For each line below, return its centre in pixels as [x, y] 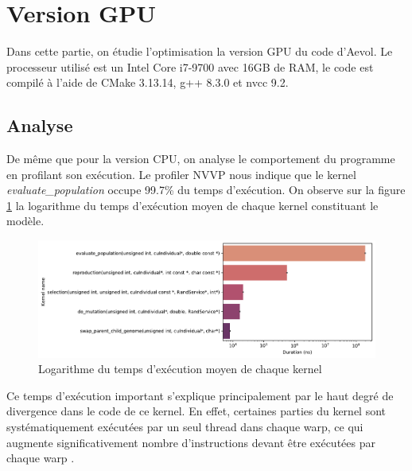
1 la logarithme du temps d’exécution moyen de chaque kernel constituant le [192, 205]
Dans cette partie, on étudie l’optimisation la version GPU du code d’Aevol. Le [200, 51]
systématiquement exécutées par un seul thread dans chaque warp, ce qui [185, 426]
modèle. [25, 221]
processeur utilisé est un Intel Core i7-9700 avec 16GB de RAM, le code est [190, 66]
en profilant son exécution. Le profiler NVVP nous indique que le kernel [181, 174]
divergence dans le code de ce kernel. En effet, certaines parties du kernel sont [196, 411]
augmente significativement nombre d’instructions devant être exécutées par [191, 442]
